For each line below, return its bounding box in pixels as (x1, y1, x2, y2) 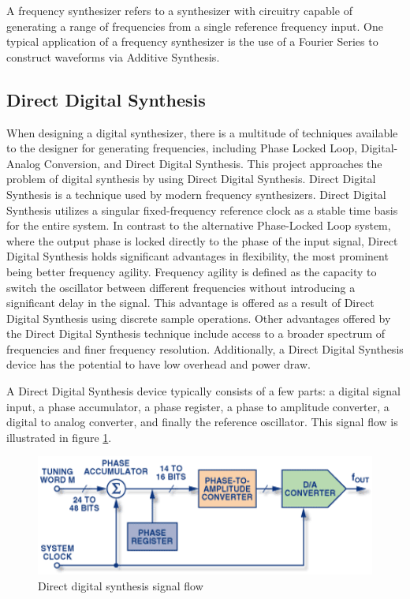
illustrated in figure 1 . (6, 429, 112, 445)
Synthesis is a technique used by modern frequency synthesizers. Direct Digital (6, 185, 386, 202)
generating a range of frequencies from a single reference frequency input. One (6, 17, 383, 34)
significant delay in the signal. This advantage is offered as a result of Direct (6, 294, 375, 311)
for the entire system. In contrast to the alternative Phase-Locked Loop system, (6, 217, 391, 234)
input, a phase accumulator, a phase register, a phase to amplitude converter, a (6, 398, 389, 414)
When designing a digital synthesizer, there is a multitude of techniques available (6, 124, 398, 140)
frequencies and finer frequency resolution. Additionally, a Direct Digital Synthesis (6, 340, 404, 357)
